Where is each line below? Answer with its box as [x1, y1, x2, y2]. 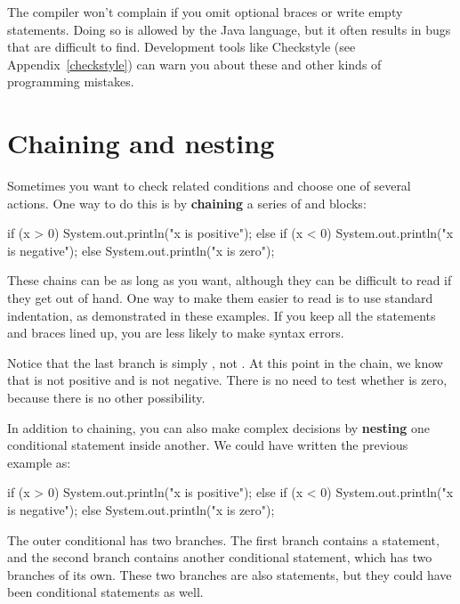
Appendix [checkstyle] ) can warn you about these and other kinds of [7, 54, 382, 73]
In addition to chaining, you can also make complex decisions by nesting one [7, 418, 430, 437]
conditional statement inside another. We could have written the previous [7, 436, 408, 454]
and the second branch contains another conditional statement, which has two [7, 548, 432, 567]
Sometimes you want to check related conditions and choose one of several [7, 176, 411, 195]
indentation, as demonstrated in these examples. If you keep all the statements [7, 306, 436, 324]
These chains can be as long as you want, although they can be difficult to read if [7, 271, 452, 290]
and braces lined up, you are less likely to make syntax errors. [7, 323, 344, 342]
